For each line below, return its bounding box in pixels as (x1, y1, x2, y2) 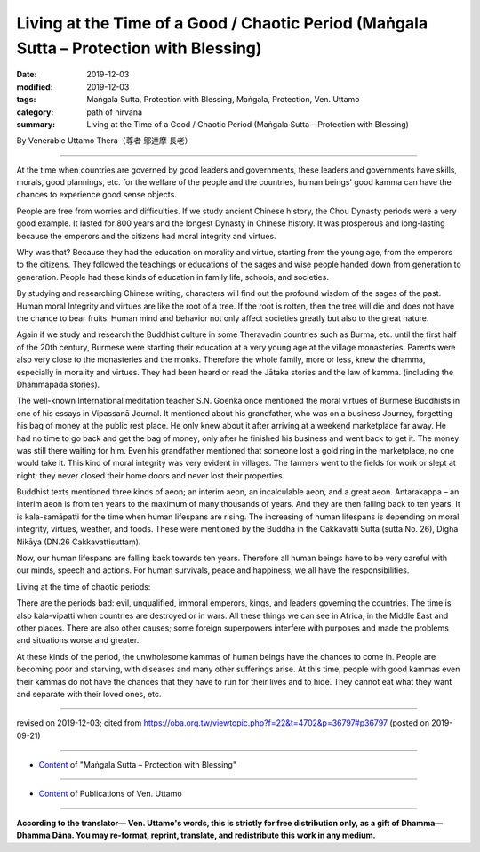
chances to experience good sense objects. (16, 189, 177, 200)
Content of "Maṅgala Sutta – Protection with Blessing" (38, 760, 237, 770)
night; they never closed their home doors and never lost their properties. (16, 470, 285, 480)
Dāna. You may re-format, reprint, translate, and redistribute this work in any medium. (52, 830, 377, 840)
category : (16, 107, 54, 117)
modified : (16, 81, 53, 92)
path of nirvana (86, 107, 142, 117)
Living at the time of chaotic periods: (16, 581, 151, 591)
